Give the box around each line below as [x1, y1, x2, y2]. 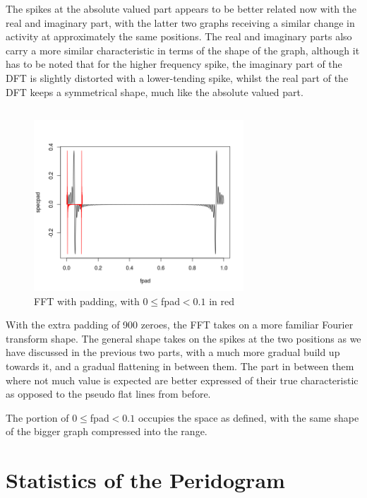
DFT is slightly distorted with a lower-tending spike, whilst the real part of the [6, 70, 349, 85]
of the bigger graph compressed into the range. [6, 424, 207, 439]
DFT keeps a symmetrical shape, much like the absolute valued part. [6, 84, 303, 99]
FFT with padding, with [34, 293, 140, 308]
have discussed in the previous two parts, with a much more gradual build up [6, 345, 340, 360]
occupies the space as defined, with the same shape [138, 410, 359, 425]
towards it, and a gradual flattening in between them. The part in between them [6, 358, 354, 373]
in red [209, 293, 234, 308]
